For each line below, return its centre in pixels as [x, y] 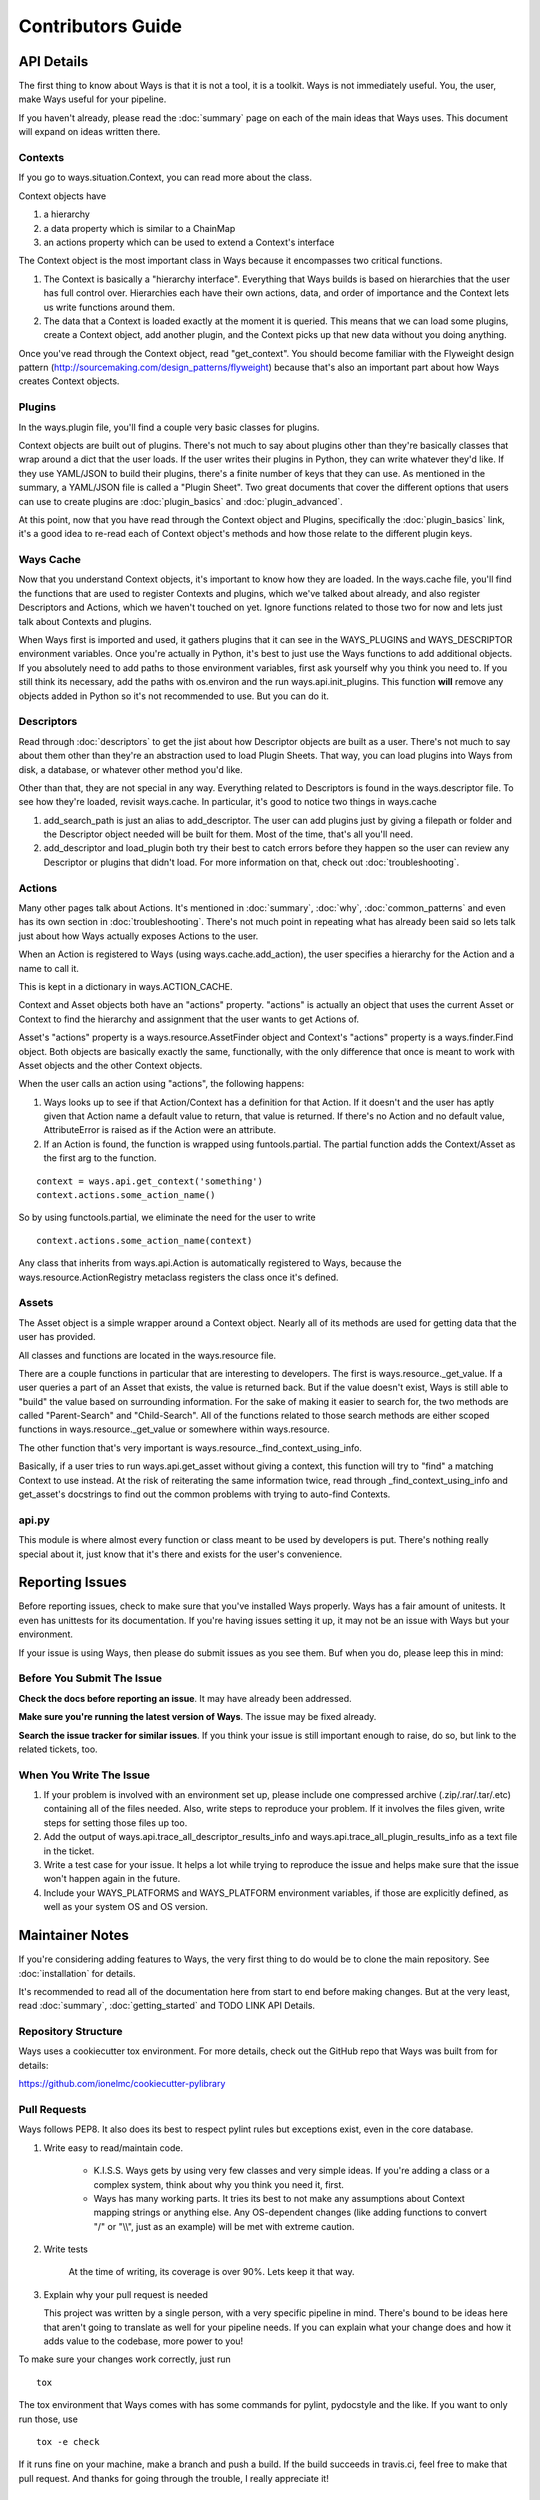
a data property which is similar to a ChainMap [139, 228]
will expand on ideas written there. [89, 132]
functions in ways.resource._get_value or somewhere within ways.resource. [174, 1429]
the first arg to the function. [100, 1158]
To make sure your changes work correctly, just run [125, 2359]
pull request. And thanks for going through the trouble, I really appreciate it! [173, 2478]
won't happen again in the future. [112, 1879]
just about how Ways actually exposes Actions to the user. [138, 936]
